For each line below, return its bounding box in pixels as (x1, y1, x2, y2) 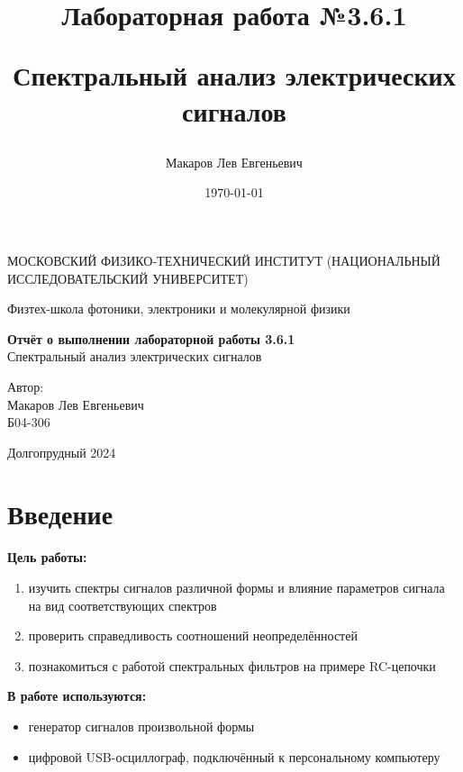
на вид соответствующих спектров (28, 595, 217, 614)
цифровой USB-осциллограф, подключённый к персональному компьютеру (28, 747, 440, 766)
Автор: (7, 377, 44, 395)
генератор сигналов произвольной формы (28, 716, 255, 735)
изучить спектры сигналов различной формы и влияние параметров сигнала (28, 578, 445, 596)
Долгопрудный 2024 (7, 442, 116, 461)
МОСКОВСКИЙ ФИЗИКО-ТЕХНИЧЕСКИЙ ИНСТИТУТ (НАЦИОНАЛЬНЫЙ (7, 250, 440, 269)
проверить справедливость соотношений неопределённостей (28, 626, 358, 645)
